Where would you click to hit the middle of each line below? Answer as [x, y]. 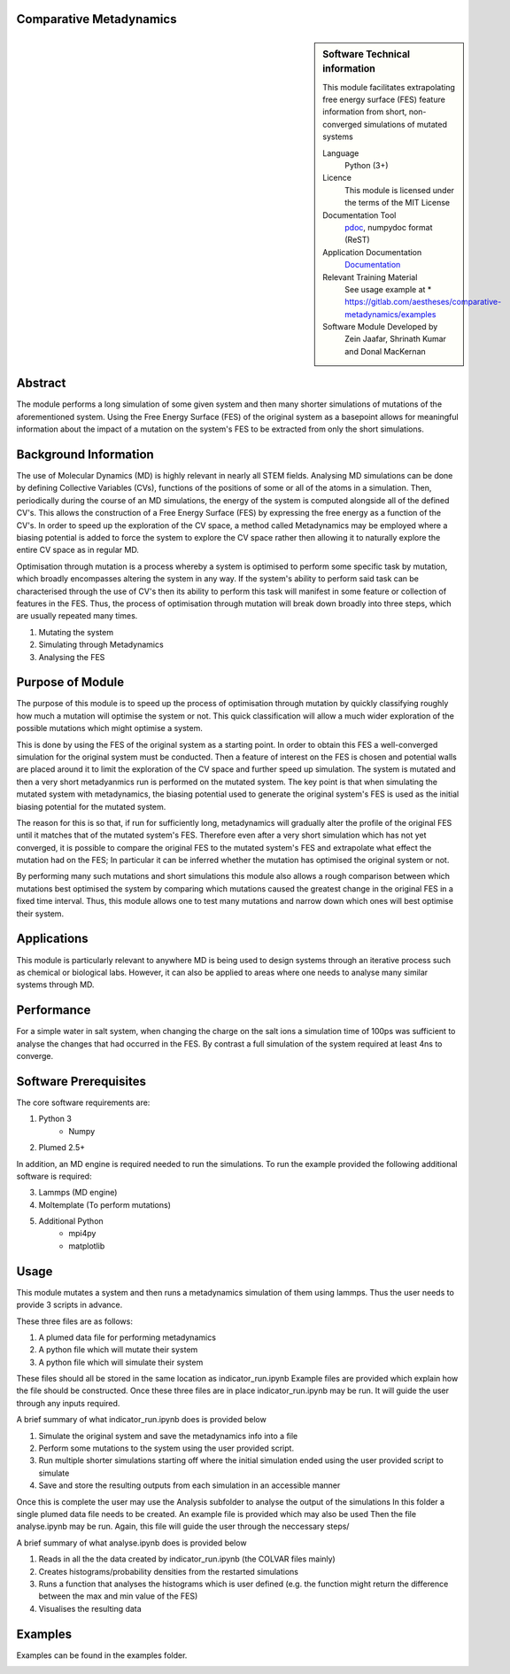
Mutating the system [76, 632]
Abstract [41, 383]
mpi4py [82, 1234]
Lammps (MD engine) [78, 1193]
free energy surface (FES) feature [384, 100]
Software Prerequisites [81, 1081]
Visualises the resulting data [90, 1608]
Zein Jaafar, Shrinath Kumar [396, 339]
